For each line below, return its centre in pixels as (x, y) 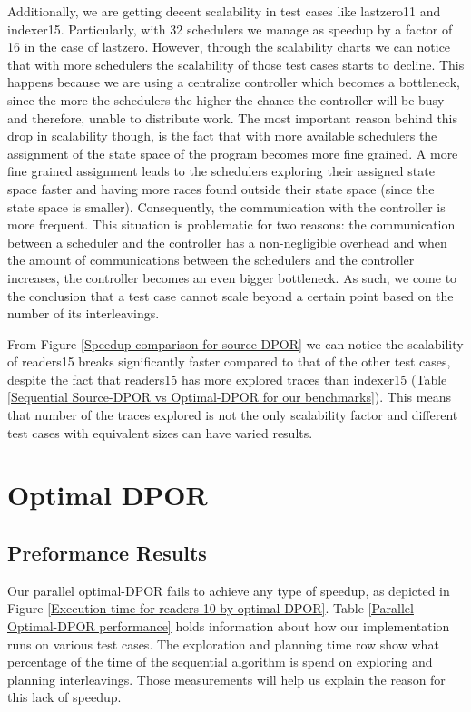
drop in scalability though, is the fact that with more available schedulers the (222, 136)
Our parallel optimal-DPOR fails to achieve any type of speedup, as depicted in (229, 590)
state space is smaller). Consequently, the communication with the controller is (226, 206)
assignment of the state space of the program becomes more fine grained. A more (233, 153)
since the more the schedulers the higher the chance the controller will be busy (226, 99)
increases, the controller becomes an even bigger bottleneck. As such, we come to (232, 277)
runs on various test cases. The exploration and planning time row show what (223, 644)
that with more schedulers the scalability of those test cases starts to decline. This (236, 64)
